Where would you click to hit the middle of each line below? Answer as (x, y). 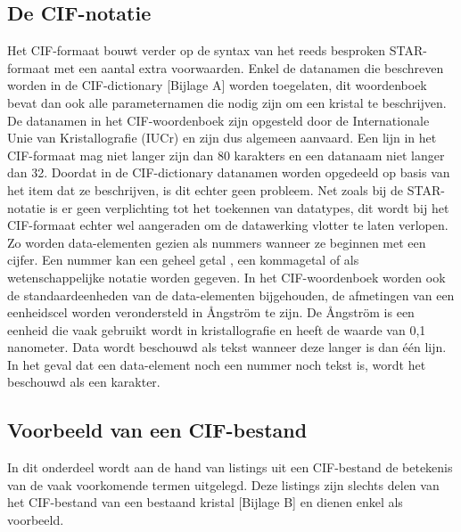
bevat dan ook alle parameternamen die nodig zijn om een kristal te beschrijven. (227, 102)
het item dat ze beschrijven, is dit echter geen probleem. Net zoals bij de (206, 189)
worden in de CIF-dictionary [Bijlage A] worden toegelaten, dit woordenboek (217, 85)
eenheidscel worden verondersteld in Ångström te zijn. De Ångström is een (211, 312)
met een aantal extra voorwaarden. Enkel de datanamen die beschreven (249, 67)
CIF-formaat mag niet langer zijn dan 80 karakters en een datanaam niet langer (226, 155)
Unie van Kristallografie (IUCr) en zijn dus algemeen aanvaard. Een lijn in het (222, 138)
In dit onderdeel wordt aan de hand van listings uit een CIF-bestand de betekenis (230, 467)
